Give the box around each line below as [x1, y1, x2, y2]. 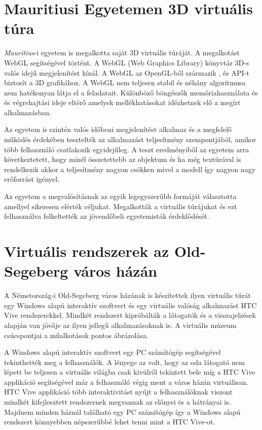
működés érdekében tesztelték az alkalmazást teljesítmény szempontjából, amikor [4, 134, 256, 145]
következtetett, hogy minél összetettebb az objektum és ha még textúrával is [4, 154, 241, 164]
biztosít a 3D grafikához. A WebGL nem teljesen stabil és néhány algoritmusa [4, 77, 246, 88]
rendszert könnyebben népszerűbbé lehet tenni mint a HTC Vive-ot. [4, 416, 215, 427]
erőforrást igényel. [4, 174, 60, 184]
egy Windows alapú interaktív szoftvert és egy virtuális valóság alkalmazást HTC [4, 300, 257, 310]
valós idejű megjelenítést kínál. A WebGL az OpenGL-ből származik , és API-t [4, 67, 249, 78]
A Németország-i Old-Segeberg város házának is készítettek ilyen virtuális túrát [4, 290, 251, 301]
